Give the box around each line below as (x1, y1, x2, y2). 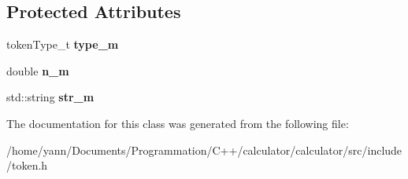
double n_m (6, 62, 69, 79)
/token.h (6, 157, 48, 174)
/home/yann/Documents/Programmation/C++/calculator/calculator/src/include (6, 141, 402, 158)
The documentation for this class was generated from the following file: (6, 115, 349, 131)
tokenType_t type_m (6, 36, 119, 53)
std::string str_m (6, 89, 95, 105)
